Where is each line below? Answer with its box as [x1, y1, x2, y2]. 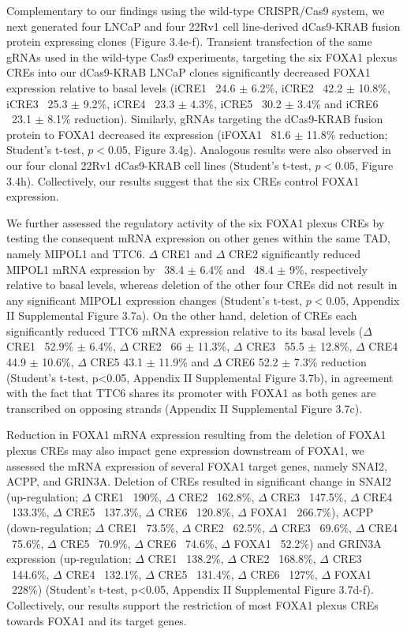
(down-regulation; [6, 520, 91, 535]
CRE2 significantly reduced [228, 245, 360, 261]
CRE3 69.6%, [281, 520, 352, 535]
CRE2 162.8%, [178, 488, 255, 505]
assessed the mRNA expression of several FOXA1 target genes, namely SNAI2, [6, 457, 387, 474]
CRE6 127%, [250, 565, 318, 582]
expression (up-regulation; [6, 550, 132, 567]
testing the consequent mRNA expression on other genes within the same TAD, [6, 230, 390, 246]
